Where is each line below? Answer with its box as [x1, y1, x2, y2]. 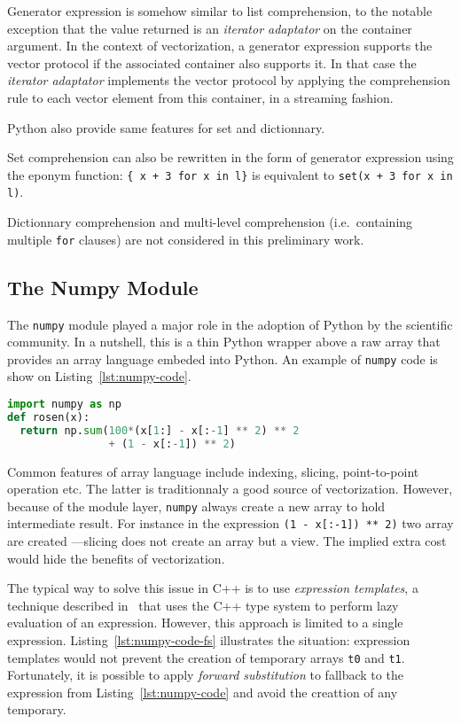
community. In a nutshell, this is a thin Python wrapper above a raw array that [7, 332, 441, 351]
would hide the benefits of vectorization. [7, 549, 225, 567]
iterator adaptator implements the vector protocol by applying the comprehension [7, 71, 450, 90]
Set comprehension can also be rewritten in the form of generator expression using [7, 148, 454, 167]
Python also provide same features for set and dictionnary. [7, 118, 325, 136]
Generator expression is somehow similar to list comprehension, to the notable [7, 2, 433, 19]
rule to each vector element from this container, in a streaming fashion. [7, 88, 394, 106]
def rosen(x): [7, 410, 90, 424]
